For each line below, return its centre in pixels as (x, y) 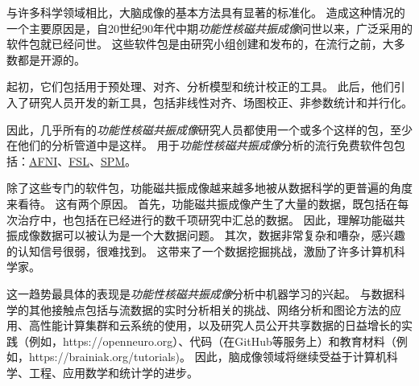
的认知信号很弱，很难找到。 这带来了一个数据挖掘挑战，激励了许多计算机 (200, 250)
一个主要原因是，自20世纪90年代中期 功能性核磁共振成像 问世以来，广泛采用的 (209, 28)
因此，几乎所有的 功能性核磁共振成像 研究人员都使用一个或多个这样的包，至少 (209, 129)
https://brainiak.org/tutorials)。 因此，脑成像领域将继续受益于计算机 (207, 357)
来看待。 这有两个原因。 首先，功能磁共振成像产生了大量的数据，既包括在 (202, 203)
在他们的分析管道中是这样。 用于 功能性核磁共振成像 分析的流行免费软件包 (200, 145)
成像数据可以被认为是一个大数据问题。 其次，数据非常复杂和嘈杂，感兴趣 (211, 235)
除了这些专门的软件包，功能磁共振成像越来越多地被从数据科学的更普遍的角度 (209, 188)
